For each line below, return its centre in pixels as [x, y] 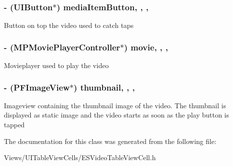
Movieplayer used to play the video [56, 65]
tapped [14, 125]
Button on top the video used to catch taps [69, 25]
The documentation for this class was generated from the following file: [110, 141]
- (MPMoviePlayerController [62, 47]
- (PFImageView [37, 87]
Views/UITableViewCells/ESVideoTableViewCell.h [80, 157]
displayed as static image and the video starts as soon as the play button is [116, 115]
